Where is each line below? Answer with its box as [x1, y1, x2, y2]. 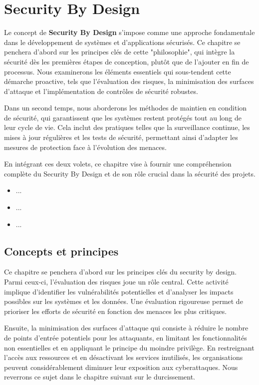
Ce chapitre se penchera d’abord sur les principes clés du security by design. [4, 266, 237, 277]
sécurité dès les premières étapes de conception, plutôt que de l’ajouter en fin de [4, 56, 249, 66]
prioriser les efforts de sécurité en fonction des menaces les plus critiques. [4, 305, 227, 316]
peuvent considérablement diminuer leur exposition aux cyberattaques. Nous [4, 361, 238, 372]
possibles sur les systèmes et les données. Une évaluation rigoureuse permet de [4, 296, 243, 306]
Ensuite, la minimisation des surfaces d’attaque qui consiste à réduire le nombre [4, 322, 249, 333]
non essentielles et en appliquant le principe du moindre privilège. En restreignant [4, 342, 255, 352]
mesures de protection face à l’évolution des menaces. [4, 141, 167, 152]
